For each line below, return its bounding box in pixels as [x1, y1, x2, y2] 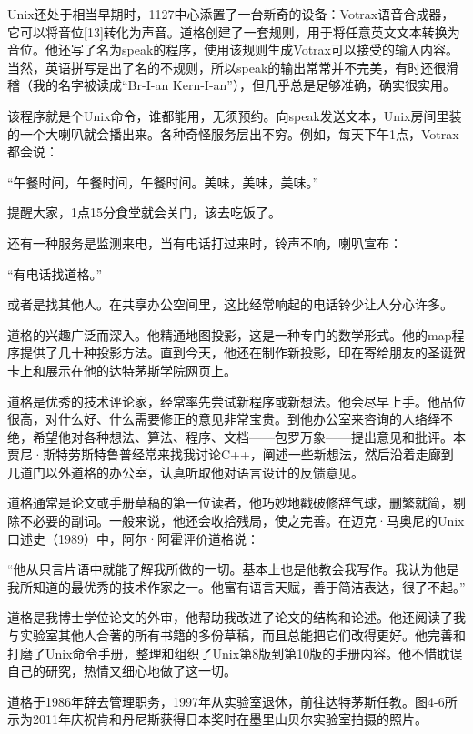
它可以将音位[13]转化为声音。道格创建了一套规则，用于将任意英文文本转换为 [7, 22, 460, 41]
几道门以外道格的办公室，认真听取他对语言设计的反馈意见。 [7, 462, 364, 481]
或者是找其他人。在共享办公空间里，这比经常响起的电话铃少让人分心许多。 [7, 295, 453, 314]
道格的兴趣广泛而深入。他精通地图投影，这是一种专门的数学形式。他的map [7, 325, 452, 344]
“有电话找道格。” [7, 264, 103, 283]
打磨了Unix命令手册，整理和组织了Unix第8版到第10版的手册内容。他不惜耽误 [7, 643, 463, 662]
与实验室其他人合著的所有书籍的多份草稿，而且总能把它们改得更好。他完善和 [7, 626, 466, 645]
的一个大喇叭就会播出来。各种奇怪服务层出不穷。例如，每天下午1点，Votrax [7, 124, 459, 143]
